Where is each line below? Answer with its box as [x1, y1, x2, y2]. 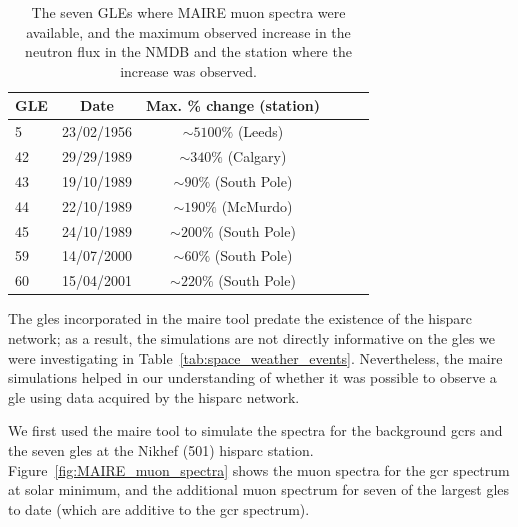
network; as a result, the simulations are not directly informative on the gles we [8, 327, 496, 348]
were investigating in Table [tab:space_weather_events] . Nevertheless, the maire [8, 347, 503, 368]
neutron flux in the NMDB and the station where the [25, 41, 352, 62]
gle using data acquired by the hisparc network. [8, 386, 300, 407]
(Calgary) [227, 146, 287, 167]
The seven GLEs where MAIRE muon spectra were [31, 2, 346, 22]
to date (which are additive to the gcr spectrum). [8, 498, 310, 519]
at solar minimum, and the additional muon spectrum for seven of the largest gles [8, 479, 510, 500]
